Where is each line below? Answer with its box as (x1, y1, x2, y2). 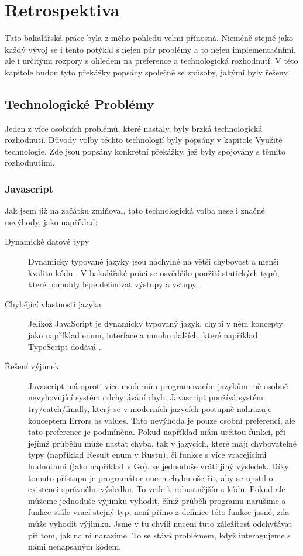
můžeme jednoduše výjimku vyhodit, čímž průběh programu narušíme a (28, 494, 286, 506)
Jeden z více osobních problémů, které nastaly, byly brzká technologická (5, 122, 263, 134)
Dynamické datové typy (5, 235, 89, 248)
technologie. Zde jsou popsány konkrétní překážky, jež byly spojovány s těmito (5, 145, 285, 157)
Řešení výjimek (5, 360, 59, 372)
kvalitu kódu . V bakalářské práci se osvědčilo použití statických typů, (28, 266, 280, 279)
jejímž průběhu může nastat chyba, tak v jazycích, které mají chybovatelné (28, 437, 297, 449)
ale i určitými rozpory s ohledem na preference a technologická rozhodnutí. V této (5, 54, 298, 67)
